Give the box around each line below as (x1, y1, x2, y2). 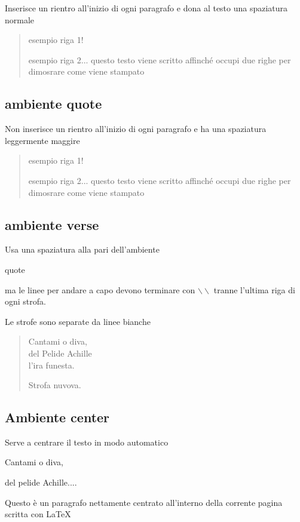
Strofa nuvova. (28, 379, 81, 391)
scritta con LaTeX (5, 508, 71, 520)
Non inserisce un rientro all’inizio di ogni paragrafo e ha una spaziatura (5, 122, 267, 135)
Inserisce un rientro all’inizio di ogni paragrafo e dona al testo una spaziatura (5, 2, 288, 14)
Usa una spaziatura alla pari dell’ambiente (5, 243, 160, 256)
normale (5, 13, 35, 26)
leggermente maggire (5, 134, 80, 146)
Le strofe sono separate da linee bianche (5, 315, 151, 327)
